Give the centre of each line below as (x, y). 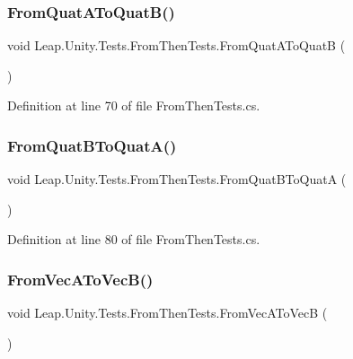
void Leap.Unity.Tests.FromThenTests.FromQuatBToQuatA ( (177, 179)
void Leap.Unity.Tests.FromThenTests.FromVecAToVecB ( (168, 313)
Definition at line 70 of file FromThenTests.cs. (134, 105)
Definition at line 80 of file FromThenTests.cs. (134, 239)
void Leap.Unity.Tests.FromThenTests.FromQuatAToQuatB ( (176, 45)
